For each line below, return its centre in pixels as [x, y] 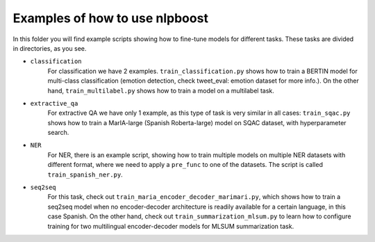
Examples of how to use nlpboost [110, 18]
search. [58, 133]
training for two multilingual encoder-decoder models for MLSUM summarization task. [171, 226]
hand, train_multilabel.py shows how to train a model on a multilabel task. [161, 90]
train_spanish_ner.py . [85, 175]
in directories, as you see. [50, 48]
